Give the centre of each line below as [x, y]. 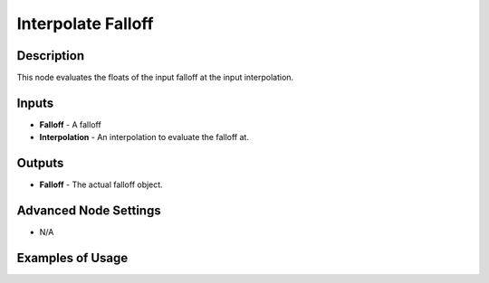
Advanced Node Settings [89, 211]
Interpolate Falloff [85, 24]
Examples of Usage [72, 258]
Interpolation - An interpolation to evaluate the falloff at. [144, 137]
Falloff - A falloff [70, 124]
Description [51, 56]
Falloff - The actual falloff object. [101, 184]
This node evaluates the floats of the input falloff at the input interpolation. [155, 78]
